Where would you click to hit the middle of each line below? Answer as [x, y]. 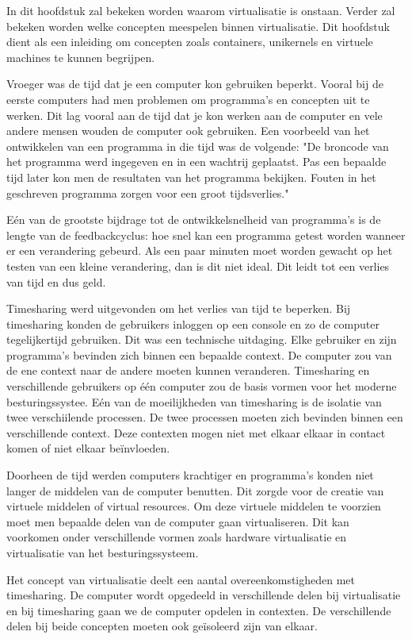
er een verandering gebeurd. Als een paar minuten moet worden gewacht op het [200, 250]
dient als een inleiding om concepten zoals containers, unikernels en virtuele [190, 42]
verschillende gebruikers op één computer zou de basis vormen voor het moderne [202, 386]
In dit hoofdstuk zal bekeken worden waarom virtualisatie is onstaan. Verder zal [201, 10]
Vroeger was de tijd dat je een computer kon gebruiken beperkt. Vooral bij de [195, 84]
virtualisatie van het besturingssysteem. [103, 552]
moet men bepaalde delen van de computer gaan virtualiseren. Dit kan [178, 521]
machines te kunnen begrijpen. [81, 57]
